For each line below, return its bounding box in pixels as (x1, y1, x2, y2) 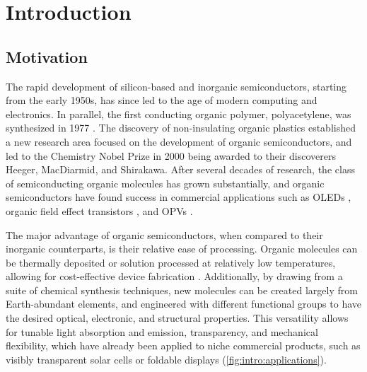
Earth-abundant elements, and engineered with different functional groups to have (6, 296, 361, 311)
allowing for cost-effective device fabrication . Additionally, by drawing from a (6, 269, 343, 284)
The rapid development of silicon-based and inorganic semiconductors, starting (6, 79, 347, 93)
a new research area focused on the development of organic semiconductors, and (6, 134, 352, 149)
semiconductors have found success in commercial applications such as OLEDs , (6, 190, 351, 204)
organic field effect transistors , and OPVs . (6, 203, 193, 218)
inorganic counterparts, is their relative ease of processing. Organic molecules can (6, 241, 358, 256)
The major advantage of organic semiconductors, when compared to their (6, 227, 323, 242)
